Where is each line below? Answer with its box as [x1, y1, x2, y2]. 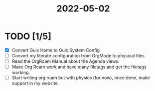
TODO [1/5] [4, 31, 52, 42]
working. [11, 70, 30, 76]
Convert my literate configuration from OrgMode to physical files [11, 53, 145, 58]
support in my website [11, 80, 58, 87]
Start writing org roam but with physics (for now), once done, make [11, 75, 150, 81]
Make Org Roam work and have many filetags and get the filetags [11, 64, 147, 70]
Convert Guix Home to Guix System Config [11, 47, 100, 53]
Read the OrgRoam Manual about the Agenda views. [11, 58, 120, 64]
